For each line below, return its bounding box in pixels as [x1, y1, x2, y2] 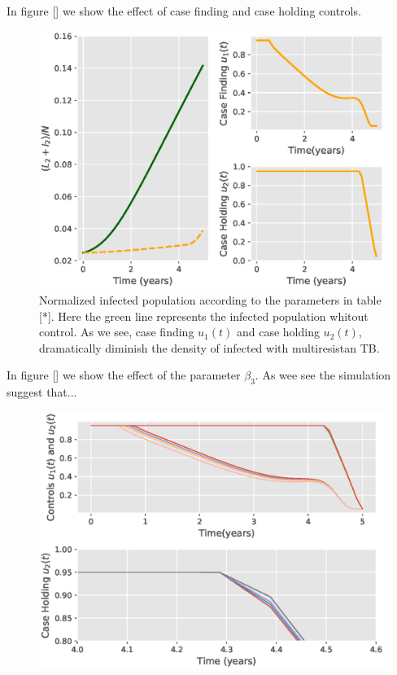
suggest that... [7, 384, 77, 401]
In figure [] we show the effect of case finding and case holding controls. [7, 2, 361, 19]
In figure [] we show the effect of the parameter [7, 366, 241, 384]
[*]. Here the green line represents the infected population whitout [39, 307, 369, 324]
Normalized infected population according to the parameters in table [39, 291, 382, 308]
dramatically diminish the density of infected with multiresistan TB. [39, 339, 380, 356]
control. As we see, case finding [39, 323, 194, 340]
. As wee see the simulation [255, 366, 391, 384]
